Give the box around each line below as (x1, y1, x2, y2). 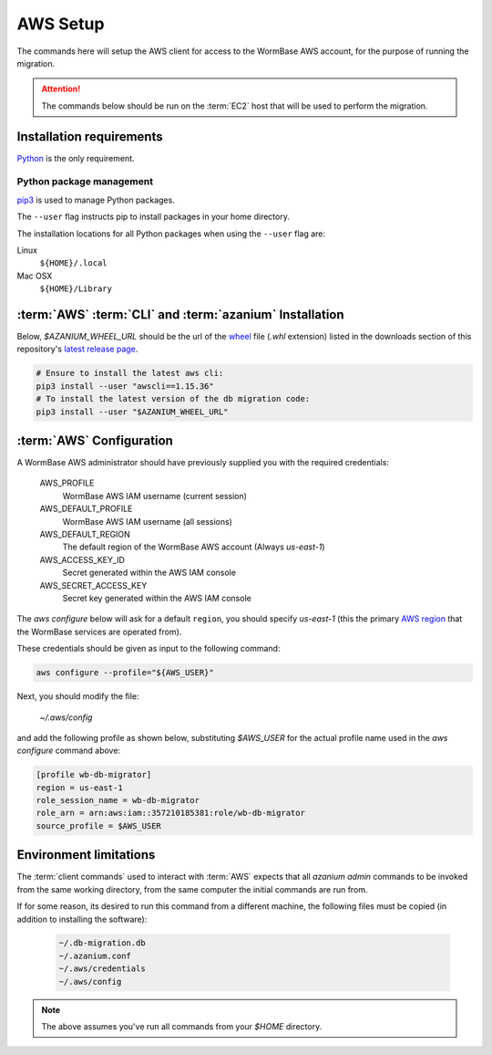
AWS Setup (16, 14, 105, 34)
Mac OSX (16, 270, 53, 281)
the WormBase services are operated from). (16, 626, 182, 637)
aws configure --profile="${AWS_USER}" (36, 667, 214, 678)
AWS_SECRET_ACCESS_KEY (39, 580, 148, 590)
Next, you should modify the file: (16, 691, 140, 702)
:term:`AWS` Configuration (16, 433, 173, 448)
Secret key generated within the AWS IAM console (62, 592, 252, 603)
